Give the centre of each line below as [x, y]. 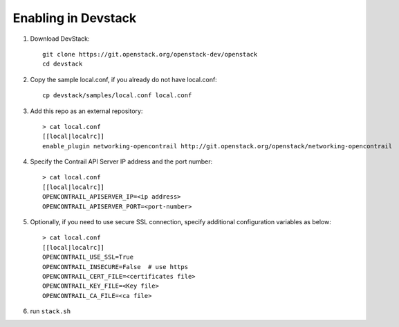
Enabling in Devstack [75, 18]
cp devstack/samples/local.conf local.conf [117, 96]
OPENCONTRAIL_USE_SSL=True [88, 257]
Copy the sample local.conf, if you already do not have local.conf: [123, 79]
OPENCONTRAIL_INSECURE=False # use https [115, 267]
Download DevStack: [60, 39]
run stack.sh [50, 311]
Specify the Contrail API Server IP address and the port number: [121, 161]
